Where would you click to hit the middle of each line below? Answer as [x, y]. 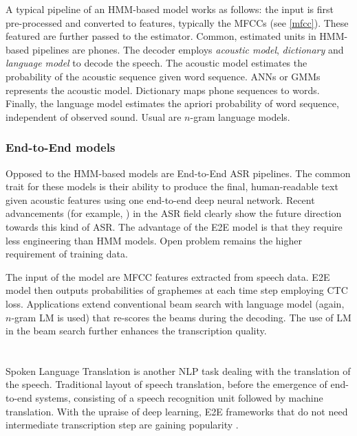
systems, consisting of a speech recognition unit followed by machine [179, 398]
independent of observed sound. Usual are [94, 116]
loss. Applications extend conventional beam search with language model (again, [175, 303]
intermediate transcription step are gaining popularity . [122, 425]
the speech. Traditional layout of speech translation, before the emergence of [166, 384]
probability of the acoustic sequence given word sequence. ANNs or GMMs [163, 76]
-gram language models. [240, 116]
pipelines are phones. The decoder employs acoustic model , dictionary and [188, 49]
